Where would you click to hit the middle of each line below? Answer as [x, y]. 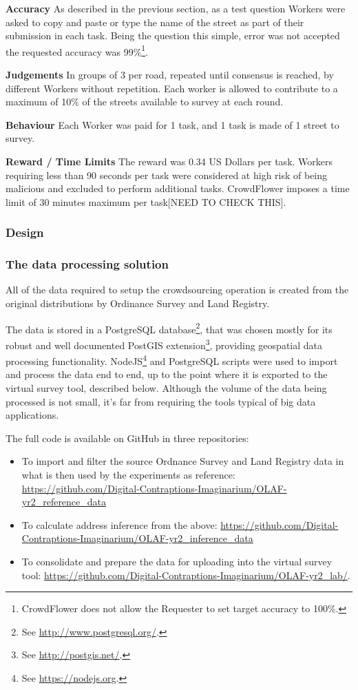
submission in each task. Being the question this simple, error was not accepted [173, 35]
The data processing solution [87, 264]
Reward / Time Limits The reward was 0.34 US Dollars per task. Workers [169, 161]
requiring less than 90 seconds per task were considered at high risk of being [167, 175]
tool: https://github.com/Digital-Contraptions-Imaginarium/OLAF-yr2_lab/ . [186, 575]
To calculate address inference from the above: [119, 524]
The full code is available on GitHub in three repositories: [127, 438]
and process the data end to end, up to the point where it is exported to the [167, 374]
